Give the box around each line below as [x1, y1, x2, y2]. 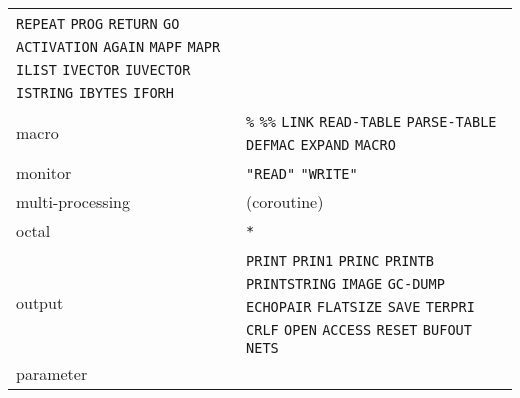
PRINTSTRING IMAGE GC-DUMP [246, 276, 445, 292]
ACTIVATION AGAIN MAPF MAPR [16, 39, 221, 55]
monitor [16, 161, 72, 184]
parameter [16, 362, 88, 385]
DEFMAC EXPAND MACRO [246, 137, 396, 153]
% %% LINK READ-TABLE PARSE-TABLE [246, 114, 497, 130]
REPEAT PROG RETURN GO [16, 16, 180, 32]
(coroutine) [246, 190, 324, 213]
